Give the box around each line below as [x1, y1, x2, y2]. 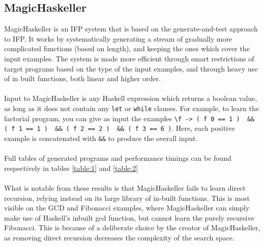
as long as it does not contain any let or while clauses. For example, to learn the [4, 102, 259, 113]
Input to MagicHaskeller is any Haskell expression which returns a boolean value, [4, 93, 257, 103]
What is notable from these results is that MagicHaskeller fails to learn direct [4, 182, 246, 193]
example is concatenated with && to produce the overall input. [4, 132, 198, 143]
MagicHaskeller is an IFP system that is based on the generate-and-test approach [4, 23, 258, 34]
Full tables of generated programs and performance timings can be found [4, 153, 231, 163]
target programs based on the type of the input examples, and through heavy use [4, 63, 258, 74]
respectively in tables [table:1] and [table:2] [4, 162, 138, 173]
